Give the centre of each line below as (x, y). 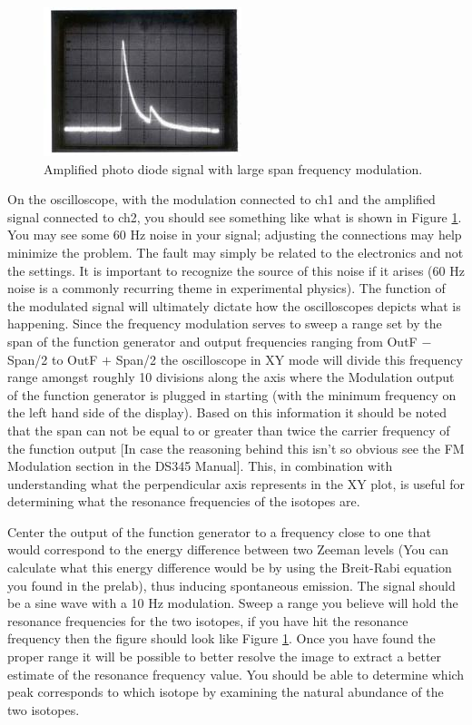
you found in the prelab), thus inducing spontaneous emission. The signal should (231, 585)
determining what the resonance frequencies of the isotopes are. (184, 501)
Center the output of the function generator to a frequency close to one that (219, 531)
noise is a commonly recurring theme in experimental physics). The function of (226, 288)
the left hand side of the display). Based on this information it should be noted (227, 412)
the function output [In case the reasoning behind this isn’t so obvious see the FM (236, 448)
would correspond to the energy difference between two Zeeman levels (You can (228, 549)
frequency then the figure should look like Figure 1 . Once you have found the (221, 638)
